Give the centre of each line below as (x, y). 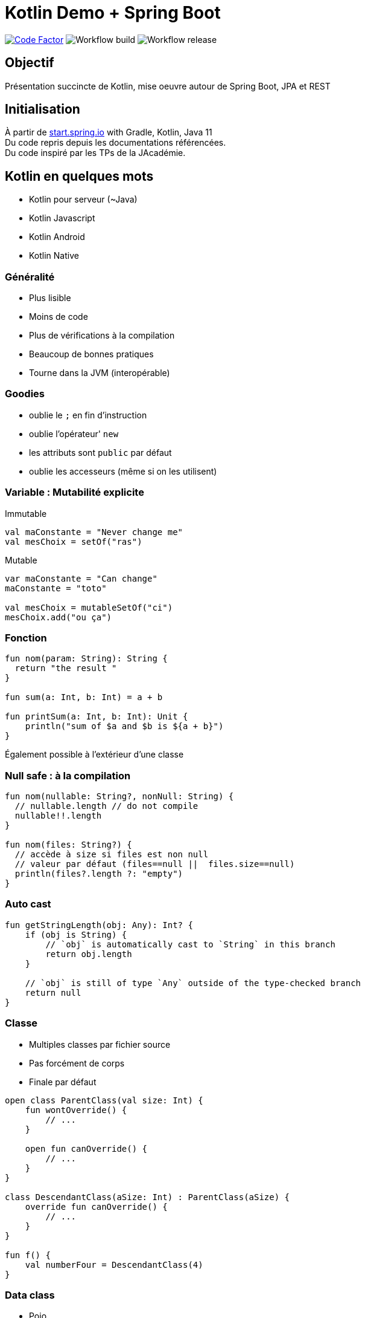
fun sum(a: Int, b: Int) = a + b (84, 697)
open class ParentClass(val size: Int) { (104, 1100)
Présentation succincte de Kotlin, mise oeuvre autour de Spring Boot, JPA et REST (168, 86)
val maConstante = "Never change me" (94, 532)
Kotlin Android (57, 237)
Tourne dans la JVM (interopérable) (100, 373)
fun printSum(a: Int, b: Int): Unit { (97, 717)
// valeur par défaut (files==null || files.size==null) (155, 864)
